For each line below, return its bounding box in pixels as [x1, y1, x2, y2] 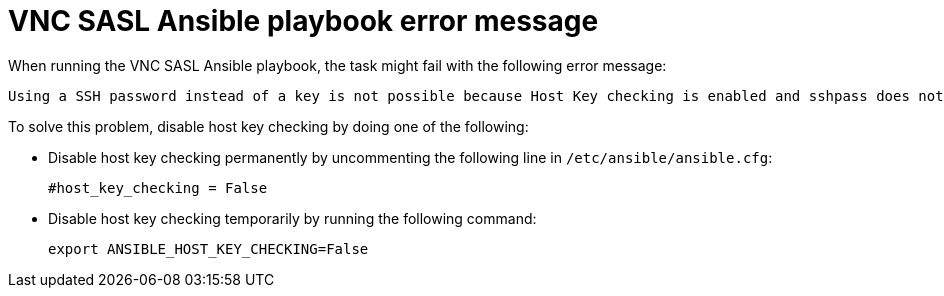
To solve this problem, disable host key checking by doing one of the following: [8, 117, 529, 135]
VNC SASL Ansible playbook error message [8, 4, 599, 38]
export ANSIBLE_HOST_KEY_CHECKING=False [48, 240, 369, 257]
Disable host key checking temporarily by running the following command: [48, 209, 537, 227]
